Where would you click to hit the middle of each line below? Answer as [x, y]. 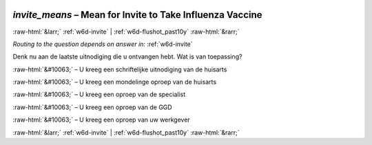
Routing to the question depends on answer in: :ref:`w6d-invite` [103, 44]
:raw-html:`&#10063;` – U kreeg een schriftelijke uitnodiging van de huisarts [120, 69]
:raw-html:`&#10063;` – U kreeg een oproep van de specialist [99, 94]
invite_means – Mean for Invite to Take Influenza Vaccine [137, 15]
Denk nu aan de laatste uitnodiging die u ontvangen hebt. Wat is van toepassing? [127, 57]
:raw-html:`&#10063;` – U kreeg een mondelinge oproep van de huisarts [115, 82]
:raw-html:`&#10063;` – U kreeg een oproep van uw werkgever [102, 120]
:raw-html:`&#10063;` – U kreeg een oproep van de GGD [92, 107]
